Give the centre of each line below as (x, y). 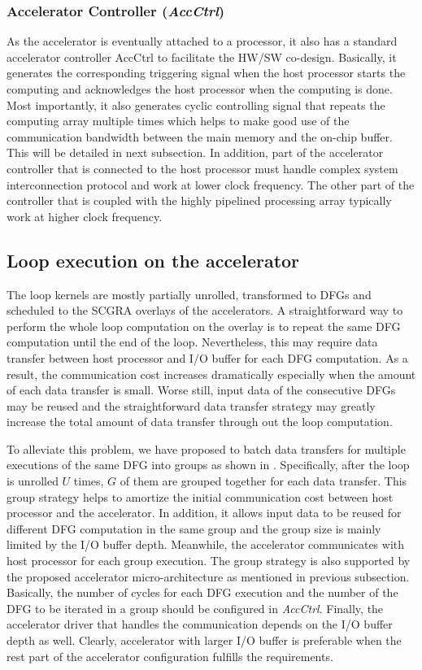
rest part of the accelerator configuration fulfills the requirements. (170, 656)
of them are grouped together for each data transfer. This (263, 481)
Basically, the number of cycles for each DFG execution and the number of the (202, 592)
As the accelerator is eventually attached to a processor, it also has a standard (202, 41)
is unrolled (33, 481)
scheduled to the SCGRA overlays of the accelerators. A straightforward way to (205, 310)
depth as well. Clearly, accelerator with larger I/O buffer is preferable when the (204, 640)
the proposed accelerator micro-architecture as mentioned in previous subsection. (208, 576)
